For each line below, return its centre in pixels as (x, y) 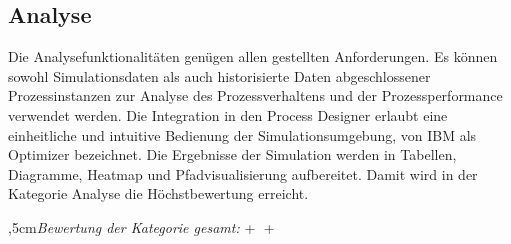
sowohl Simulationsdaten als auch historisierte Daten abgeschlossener (219, 75)
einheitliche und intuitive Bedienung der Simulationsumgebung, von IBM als (242, 134)
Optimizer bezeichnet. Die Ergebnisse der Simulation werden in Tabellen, (232, 154)
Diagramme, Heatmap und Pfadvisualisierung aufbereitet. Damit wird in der (243, 173)
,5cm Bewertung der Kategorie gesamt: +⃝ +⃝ (143, 226)
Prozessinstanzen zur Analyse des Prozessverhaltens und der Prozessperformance (255, 95)
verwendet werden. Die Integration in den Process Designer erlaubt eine (228, 114)
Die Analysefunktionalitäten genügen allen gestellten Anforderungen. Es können (253, 56)
